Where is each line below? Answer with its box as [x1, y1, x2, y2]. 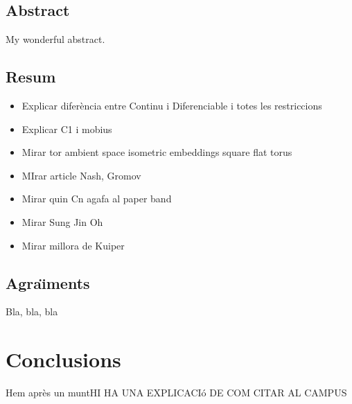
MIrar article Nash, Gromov [21, 168, 141, 182]
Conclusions [6, 345, 121, 374]
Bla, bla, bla [6, 304, 58, 319]
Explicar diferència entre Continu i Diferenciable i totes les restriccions [21, 98, 322, 112]
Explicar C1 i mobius [21, 121, 112, 136]
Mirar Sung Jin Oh [21, 214, 103, 229]
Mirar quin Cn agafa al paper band [21, 191, 172, 206]
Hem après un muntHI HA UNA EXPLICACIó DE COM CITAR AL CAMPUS [6, 385, 347, 400]
